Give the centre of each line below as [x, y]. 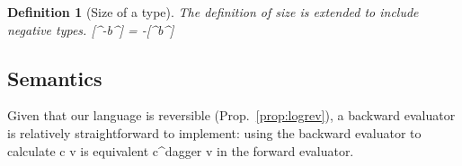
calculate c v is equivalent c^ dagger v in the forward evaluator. [181, 150]
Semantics [55, 78]
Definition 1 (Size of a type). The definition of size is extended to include [213, 12]
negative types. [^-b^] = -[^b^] [91, 29]
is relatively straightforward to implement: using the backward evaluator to [214, 132]
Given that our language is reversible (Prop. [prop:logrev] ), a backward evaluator [231, 115]
